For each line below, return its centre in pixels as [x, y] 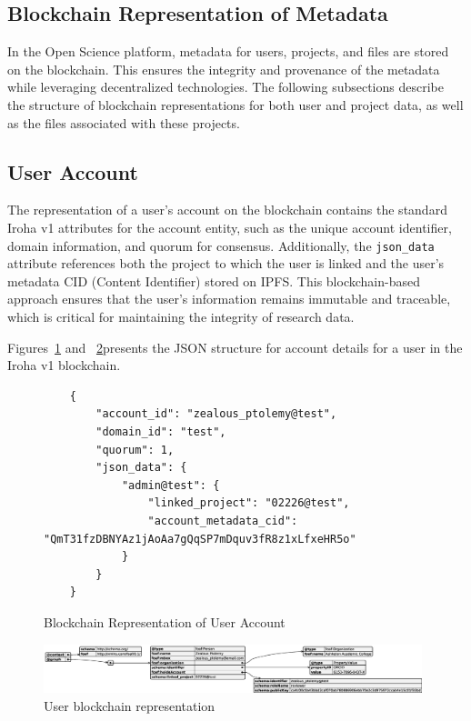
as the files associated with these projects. [124, 122]
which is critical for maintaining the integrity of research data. [181, 316]
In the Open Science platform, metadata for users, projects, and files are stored [228, 51]
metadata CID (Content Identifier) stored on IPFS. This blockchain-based [214, 280]
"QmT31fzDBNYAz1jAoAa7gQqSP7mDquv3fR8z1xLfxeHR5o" [200, 539]
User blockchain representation [130, 706]
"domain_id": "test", [161, 431]
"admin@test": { [170, 485]
